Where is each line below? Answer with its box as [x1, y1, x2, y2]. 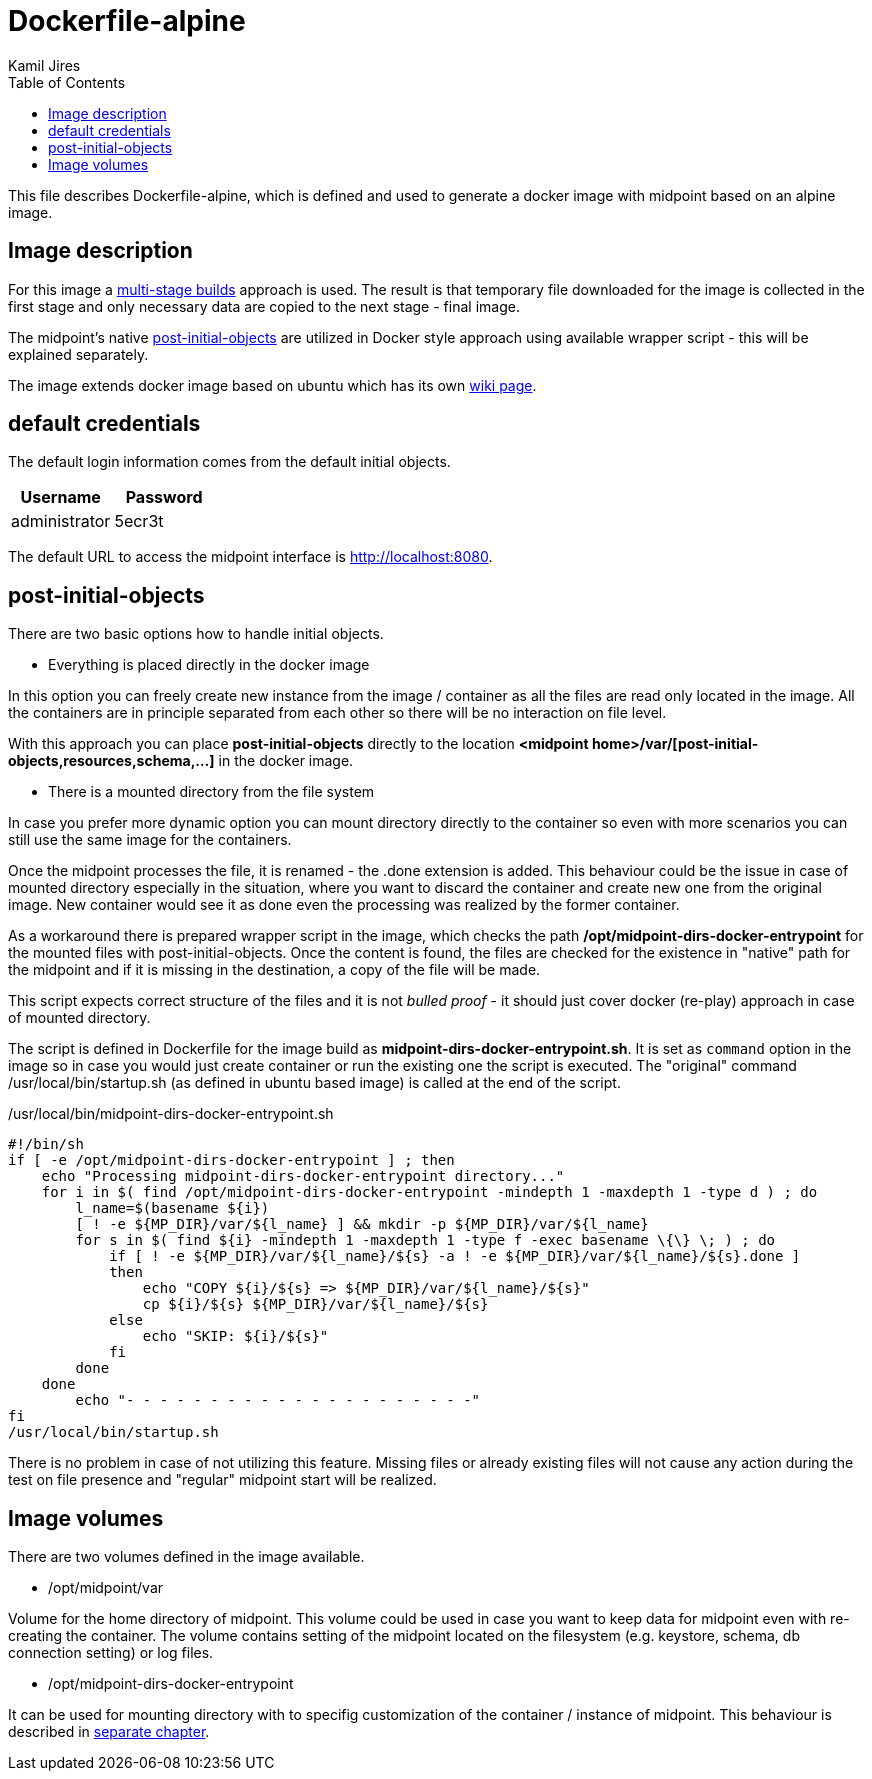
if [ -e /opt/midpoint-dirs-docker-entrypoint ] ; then [8, 1152, 455, 1169]
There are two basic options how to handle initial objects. [8, 625, 384, 643]
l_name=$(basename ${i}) [75, 1200, 270, 1217]
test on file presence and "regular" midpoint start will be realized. [8, 1471, 437, 1489]
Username [20, 487, 101, 508]
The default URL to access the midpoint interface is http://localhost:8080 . [8, 548, 493, 566]
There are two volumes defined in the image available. [8, 1548, 365, 1566]
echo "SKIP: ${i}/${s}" [142, 1328, 329, 1345]
